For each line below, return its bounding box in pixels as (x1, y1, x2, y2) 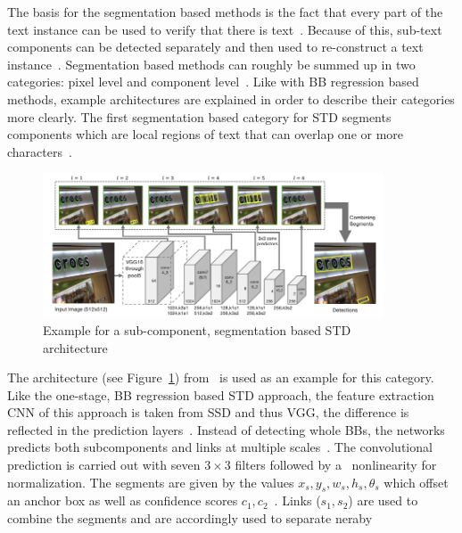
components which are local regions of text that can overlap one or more (7, 125, 404, 143)
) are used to (348, 491, 418, 510)
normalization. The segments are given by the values (7, 472, 294, 491)
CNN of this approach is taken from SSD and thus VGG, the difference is (7, 403, 409, 422)
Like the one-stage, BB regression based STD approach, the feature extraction (7, 385, 434, 404)
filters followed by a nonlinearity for (235, 455, 437, 474)
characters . (7, 142, 72, 160)
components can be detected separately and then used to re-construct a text (7, 37, 424, 56)
